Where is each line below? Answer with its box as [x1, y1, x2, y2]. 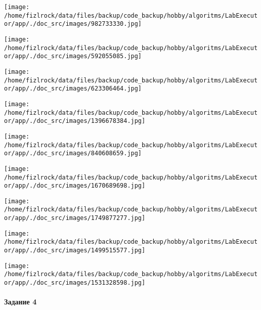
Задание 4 [4, 296, 37, 307]
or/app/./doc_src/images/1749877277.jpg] [4, 214, 146, 222]
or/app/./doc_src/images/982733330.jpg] [4, 20, 142, 28]
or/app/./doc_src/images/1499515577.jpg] [4, 247, 146, 254]
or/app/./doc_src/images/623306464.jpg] [4, 85, 142, 93]
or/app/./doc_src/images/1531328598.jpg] [4, 279, 146, 287]
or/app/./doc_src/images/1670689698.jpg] [4, 182, 146, 190]
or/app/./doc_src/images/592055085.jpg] [4, 53, 142, 60]
